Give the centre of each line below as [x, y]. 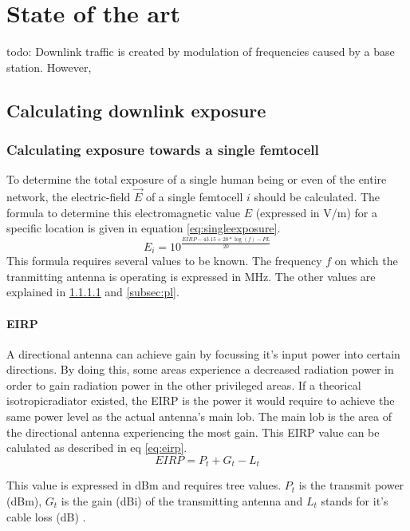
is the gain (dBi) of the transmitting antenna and [182, 500]
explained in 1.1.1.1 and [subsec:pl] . [93, 292]
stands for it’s [355, 500]
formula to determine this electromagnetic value [124, 212]
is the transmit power [351, 485]
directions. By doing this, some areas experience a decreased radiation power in [200, 369]
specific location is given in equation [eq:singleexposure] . [144, 228]
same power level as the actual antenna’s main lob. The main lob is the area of [199, 416]
